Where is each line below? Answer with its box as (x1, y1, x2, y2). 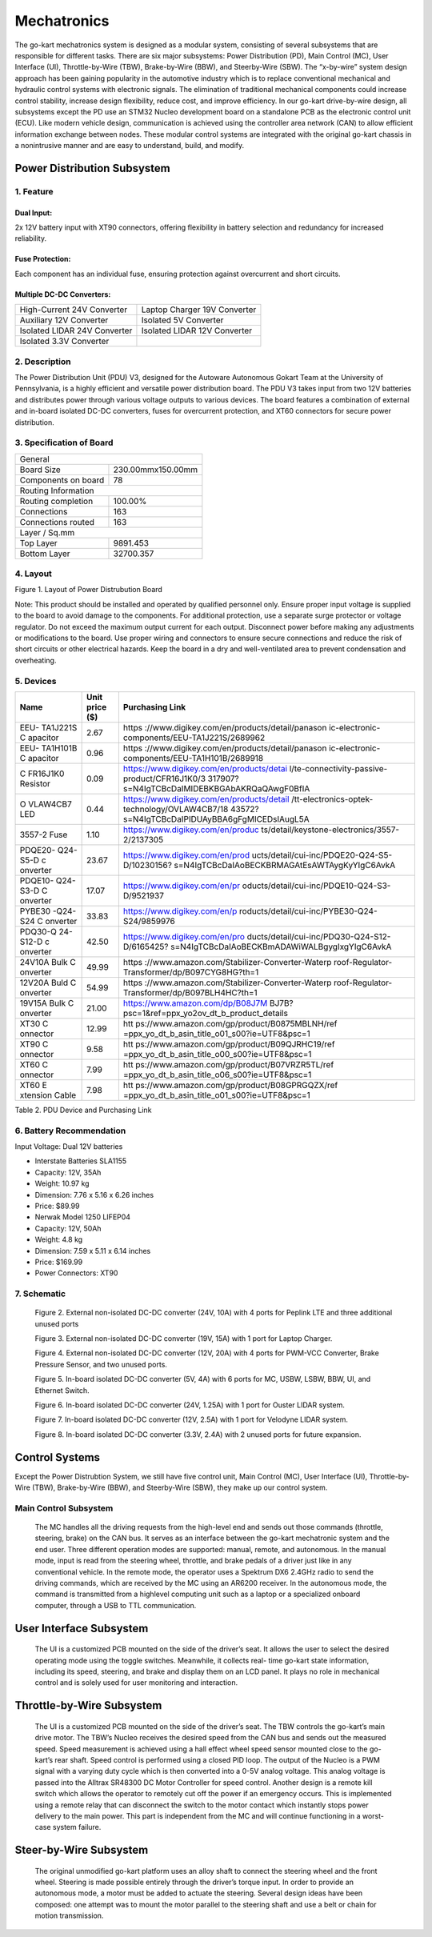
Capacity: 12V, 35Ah (34, 1167, 102, 1177)
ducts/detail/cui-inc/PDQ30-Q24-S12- (246, 930, 391, 942)
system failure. (52, 1823, 102, 1832)
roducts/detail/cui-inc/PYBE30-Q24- (238, 905, 378, 916)
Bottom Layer (19, 548, 71, 559)
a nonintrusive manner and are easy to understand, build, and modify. (14, 141, 244, 150)
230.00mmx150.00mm (113, 464, 198, 475)
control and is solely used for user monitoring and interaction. (34, 1678, 238, 1687)
